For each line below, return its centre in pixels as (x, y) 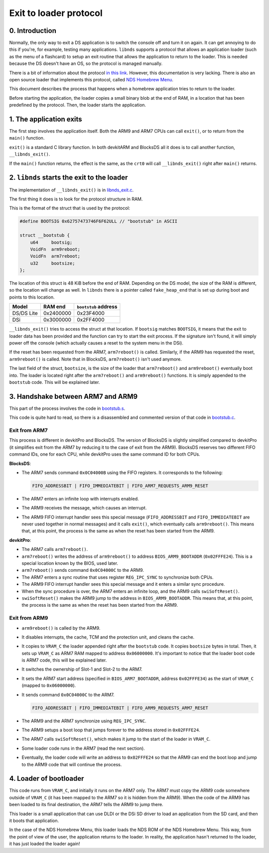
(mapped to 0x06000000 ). (49, 685)
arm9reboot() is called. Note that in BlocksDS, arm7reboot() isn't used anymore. (95, 359)
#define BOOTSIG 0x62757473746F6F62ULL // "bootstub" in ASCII (99, 221)
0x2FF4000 (91, 320)
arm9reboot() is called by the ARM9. (61, 628)
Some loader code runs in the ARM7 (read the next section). (83, 748)
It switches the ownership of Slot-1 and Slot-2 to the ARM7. (82, 669)
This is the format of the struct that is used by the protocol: (70, 208)
